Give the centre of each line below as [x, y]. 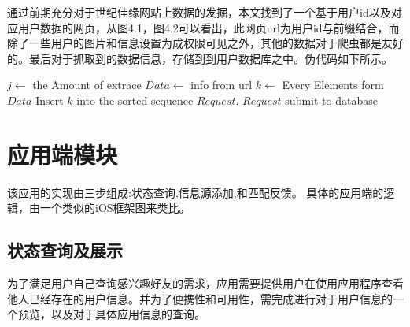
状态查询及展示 [65, 250]
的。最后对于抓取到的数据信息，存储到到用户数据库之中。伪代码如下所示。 [200, 58]
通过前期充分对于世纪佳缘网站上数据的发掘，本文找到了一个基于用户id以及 [199, 12]
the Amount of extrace [87, 85]
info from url [222, 85]
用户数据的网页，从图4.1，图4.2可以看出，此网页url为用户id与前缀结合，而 [209, 27]
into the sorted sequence [135, 100]
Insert [50, 100]
